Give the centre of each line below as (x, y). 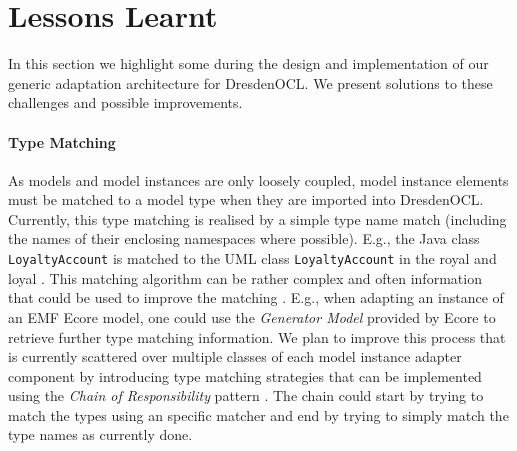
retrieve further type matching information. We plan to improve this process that (257, 336)
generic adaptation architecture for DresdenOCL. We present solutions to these (250, 82)
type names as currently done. (100, 434)
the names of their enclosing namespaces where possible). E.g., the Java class (244, 238)
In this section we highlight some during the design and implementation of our (248, 63)
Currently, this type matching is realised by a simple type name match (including (257, 218)
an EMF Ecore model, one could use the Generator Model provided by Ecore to (252, 316)
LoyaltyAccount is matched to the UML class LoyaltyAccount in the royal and (252, 258)
